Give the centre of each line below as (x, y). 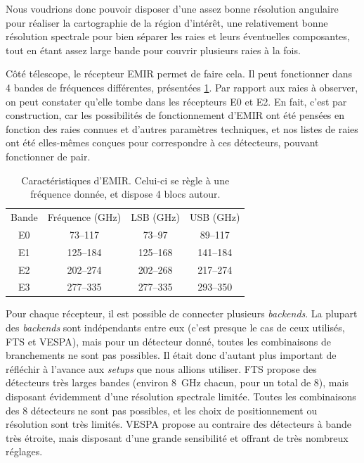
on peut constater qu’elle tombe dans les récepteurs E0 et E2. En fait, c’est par (176, 101)
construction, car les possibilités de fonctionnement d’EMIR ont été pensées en (175, 115)
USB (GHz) (215, 216)
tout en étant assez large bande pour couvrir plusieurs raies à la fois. (153, 50)
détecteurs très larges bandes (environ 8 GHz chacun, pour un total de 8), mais (177, 382)
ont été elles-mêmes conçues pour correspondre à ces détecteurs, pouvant (162, 142)
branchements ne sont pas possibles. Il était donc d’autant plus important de (171, 355)
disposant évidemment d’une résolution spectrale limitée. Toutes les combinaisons (181, 396)
